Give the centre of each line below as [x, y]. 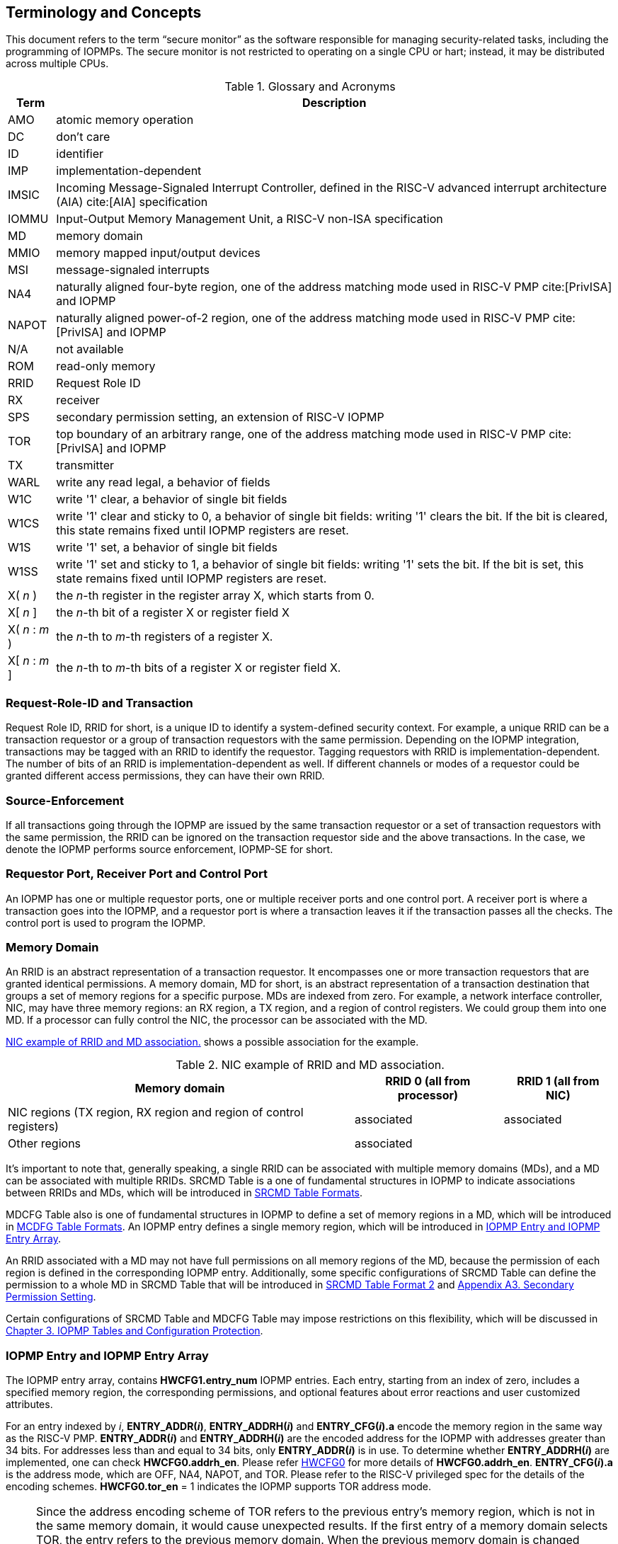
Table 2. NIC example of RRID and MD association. [310, 1065]
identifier [80, 154]
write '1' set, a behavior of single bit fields [167, 548]
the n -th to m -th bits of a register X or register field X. [199, 668]
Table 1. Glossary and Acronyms [310, 87]
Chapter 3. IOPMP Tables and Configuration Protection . [135, 1331]
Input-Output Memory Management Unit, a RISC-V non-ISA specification [250, 219]
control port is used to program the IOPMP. [106, 922]
